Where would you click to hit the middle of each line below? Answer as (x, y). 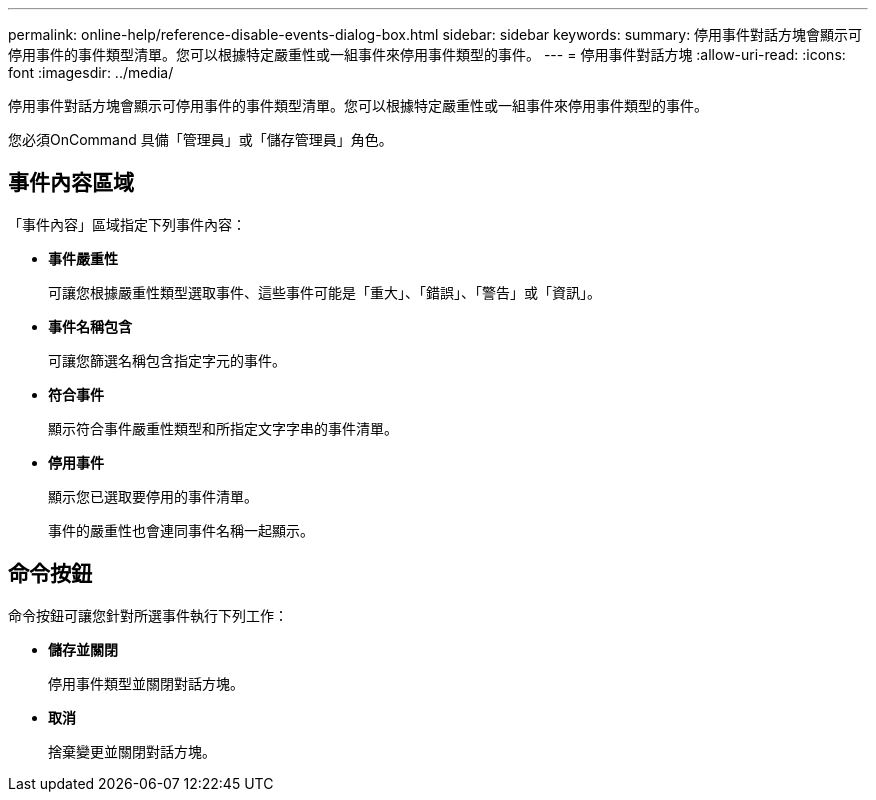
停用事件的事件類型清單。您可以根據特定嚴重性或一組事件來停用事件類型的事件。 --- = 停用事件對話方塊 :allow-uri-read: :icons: (427, 54)
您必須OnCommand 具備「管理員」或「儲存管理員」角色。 (200, 139)
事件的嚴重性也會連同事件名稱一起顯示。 (181, 530)
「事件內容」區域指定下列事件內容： (127, 224)
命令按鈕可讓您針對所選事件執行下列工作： (148, 615)
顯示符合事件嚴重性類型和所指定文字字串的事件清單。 (223, 428)
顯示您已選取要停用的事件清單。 (153, 496)
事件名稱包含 (90, 326)
